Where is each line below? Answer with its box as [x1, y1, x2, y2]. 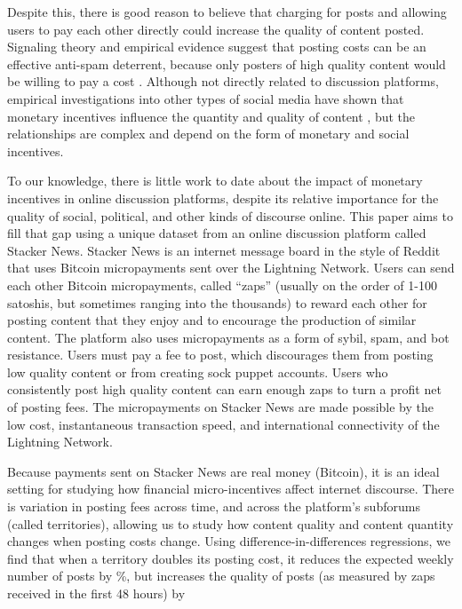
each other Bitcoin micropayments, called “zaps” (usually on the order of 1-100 [7, 275, 437, 294]
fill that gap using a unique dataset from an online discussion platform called [7, 224, 426, 242]
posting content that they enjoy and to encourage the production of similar [7, 311, 417, 329]
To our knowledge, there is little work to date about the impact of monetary [7, 171, 423, 190]
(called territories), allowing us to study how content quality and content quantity [7, 514, 454, 533]
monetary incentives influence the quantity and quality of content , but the [7, 107, 416, 125]
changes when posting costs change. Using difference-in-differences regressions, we [7, 532, 450, 550]
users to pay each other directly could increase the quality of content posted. [7, 20, 425, 38]
